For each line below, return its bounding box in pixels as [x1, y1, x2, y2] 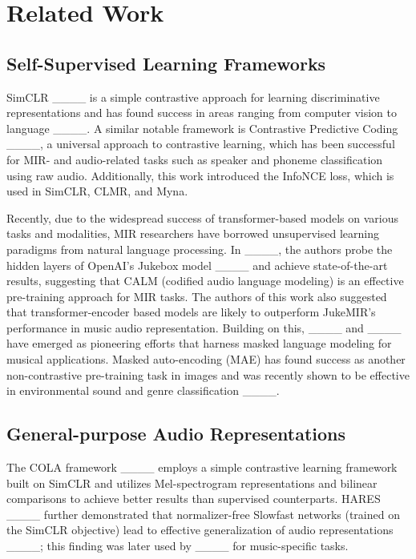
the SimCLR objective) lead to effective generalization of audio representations [6, 521, 394, 538]
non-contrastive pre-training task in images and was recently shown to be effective [6, 366, 410, 383]
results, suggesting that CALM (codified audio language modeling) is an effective [6, 272, 404, 289]
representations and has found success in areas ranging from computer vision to [6, 104, 397, 121]
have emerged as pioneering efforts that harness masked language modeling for [6, 335, 392, 352]
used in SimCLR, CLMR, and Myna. [6, 183, 188, 199]
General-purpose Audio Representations [6, 421, 346, 446]
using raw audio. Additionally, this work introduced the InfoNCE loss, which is [6, 167, 394, 183]
